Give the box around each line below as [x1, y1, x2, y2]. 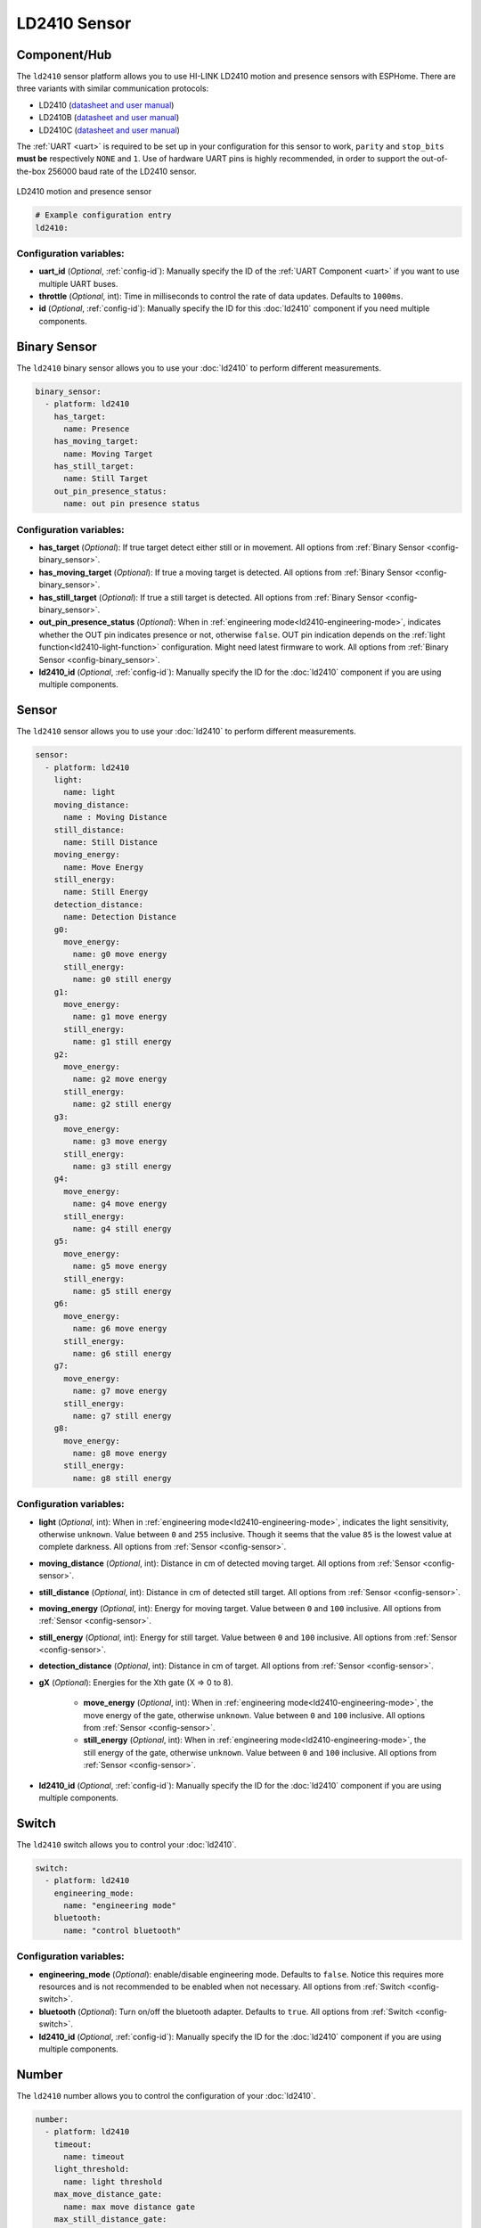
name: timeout [63, 2151, 125, 2161]
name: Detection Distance [63, 912, 177, 922]
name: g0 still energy [72, 974, 173, 985]
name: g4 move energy [72, 1199, 167, 1209]
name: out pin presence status [63, 499, 200, 509]
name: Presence [63, 423, 130, 434]
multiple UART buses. [38, 278, 118, 289]
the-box [16, 166, 46, 176]
